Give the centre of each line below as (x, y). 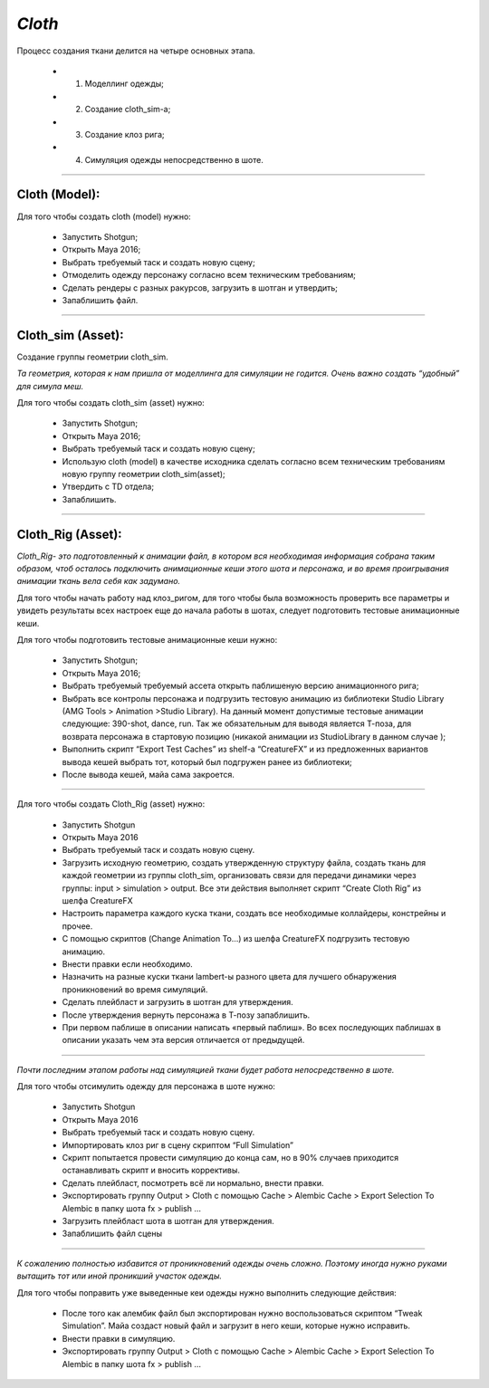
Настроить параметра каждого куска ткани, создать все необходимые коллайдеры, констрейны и (254, 914)
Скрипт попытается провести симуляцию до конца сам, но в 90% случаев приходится (230, 1158)
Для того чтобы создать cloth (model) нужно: (104, 216)
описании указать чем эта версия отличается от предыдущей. (183, 1040)
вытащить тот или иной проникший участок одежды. (119, 1276)
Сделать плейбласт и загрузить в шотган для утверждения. (177, 1002)
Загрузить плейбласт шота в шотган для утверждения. (168, 1221)
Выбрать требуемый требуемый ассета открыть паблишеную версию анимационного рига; (240, 686)
